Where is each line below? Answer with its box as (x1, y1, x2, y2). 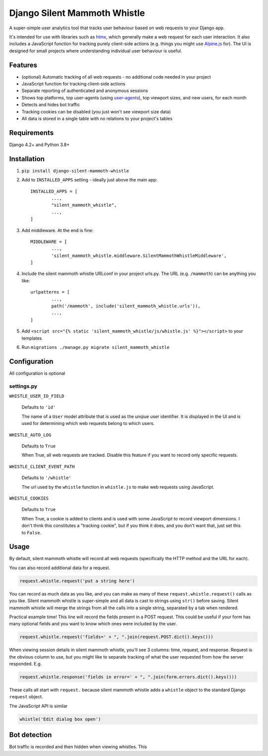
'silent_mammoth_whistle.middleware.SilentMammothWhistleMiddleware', (51, 252, 227, 258)
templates (21, 335, 42, 341)
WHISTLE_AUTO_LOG (9, 432, 52, 437)
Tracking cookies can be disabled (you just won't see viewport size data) (21, 108, 171, 114)
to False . (21, 529, 42, 535)
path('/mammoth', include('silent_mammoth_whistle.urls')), (51, 303, 201, 309)
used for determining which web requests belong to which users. (21, 420, 155, 426)
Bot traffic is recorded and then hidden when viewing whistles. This (9, 744, 147, 750)
